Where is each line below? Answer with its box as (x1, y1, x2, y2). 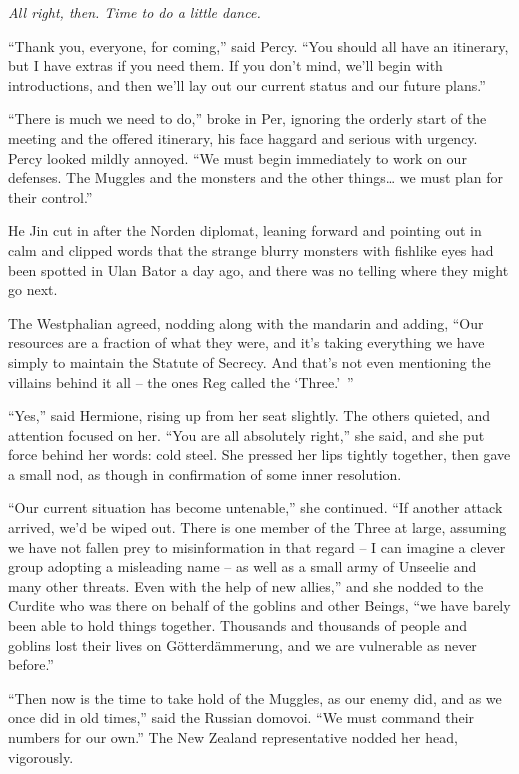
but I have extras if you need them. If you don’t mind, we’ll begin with (8, 55, 443, 76)
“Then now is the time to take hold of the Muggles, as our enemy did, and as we (8, 687, 502, 708)
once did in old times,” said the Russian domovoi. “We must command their (8, 707, 475, 728)
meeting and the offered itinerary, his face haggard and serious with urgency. (8, 127, 478, 148)
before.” (8, 654, 54, 675)
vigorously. (8, 746, 74, 767)
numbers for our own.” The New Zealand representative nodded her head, (8, 727, 458, 747)
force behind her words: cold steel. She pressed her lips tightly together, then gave (8, 444, 511, 465)
